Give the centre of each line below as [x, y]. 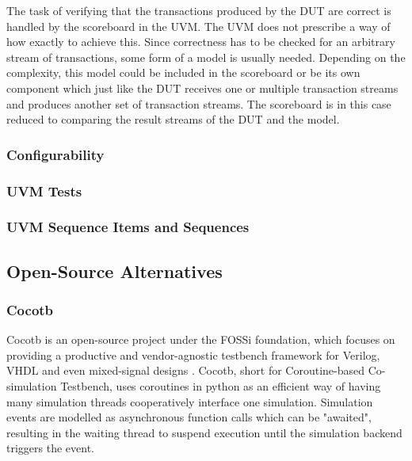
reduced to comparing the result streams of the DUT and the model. [173, 119]
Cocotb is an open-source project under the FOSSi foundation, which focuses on [201, 339]
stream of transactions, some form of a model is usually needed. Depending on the [206, 57]
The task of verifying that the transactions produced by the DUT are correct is [199, 10]
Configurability [55, 154]
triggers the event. [50, 448]
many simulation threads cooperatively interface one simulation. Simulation [190, 401]
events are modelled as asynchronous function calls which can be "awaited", [189, 417]
